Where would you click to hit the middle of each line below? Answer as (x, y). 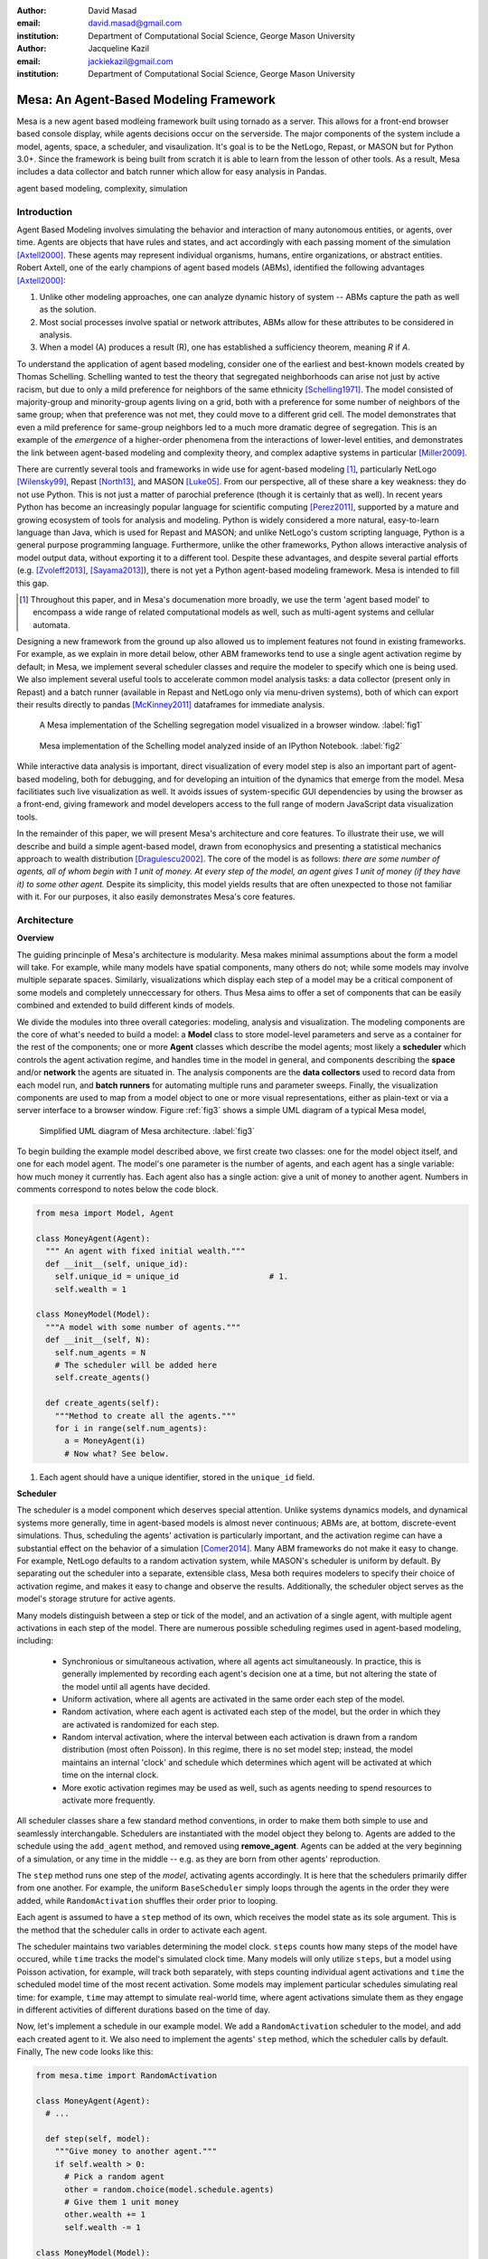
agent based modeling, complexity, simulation (102, 188)
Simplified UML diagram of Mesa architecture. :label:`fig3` (147, 1130)
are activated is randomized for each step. (141, 1724)
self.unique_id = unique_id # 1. (172, 1277)
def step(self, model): (98, 2138)
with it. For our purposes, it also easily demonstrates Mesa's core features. (156, 897)
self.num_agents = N (100, 1352)
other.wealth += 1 (105, 2215)
